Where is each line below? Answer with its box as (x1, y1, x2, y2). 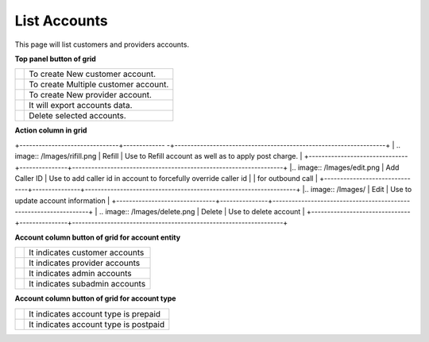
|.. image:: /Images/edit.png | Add (289, 163, 400, 172)
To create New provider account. (29, 90, 153, 101)
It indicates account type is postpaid (29, 318, 165, 329)
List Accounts (14, 12, 108, 29)
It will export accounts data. (29, 100, 133, 111)
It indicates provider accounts (29, 258, 141, 269)
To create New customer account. (29, 68, 157, 79)
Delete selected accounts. (29, 110, 126, 121)
